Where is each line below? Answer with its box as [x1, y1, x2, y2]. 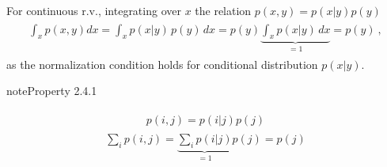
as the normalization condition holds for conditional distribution [6, 55, 318, 72]
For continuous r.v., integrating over [6, 2, 181, 18]
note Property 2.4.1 [6, 82, 97, 99]
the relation [195, 2, 252, 18]
